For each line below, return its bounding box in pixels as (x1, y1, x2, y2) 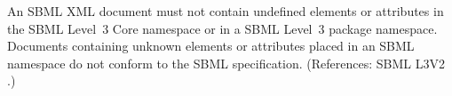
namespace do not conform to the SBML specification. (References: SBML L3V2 (7, 53, 445, 72)
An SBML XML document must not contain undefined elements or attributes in (7, 2, 444, 20)
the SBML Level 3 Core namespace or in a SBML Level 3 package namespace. (7, 19, 438, 37)
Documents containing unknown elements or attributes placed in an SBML (7, 36, 415, 55)
